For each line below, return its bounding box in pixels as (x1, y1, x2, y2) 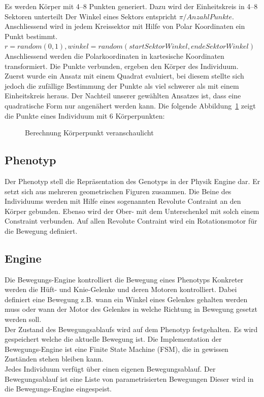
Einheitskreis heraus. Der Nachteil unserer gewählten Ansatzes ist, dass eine (5, 90, 241, 101)
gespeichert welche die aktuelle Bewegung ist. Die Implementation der (5, 334, 222, 344)
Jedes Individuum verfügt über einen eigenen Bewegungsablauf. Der (5, 364, 216, 374)
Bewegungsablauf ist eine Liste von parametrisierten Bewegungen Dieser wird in (5, 373, 254, 384)
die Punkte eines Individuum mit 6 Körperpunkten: (5, 110, 165, 121)
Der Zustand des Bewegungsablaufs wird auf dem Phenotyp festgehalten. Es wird (5, 323, 258, 334)
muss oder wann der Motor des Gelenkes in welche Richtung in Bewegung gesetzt (5, 304, 257, 314)
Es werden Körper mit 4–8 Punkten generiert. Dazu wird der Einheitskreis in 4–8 (5, 1, 258, 11)
